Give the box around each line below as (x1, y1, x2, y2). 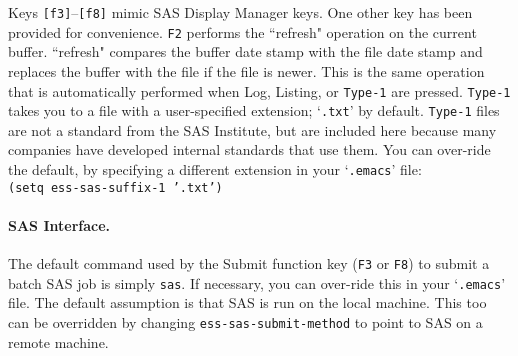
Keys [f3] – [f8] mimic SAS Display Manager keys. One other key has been (8, 2, 473, 22)
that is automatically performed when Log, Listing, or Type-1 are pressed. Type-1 (8, 80, 511, 101)
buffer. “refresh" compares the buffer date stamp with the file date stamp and (8, 41, 483, 62)
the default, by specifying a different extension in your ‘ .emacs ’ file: (8, 159, 422, 179)
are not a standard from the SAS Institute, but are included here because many (8, 119, 497, 140)
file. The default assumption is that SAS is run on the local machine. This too (8, 292, 487, 313)
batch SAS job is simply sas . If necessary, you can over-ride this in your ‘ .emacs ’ (8, 272, 506, 293)
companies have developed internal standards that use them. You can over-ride (8, 139, 491, 160)
